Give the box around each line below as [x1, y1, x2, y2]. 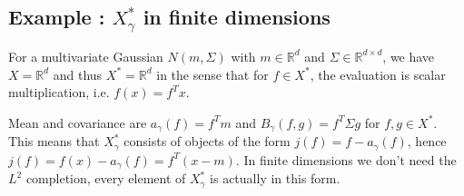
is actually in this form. [210, 169, 341, 188]
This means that [8, 132, 100, 151]
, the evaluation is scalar [310, 64, 446, 83]
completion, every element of [25, 169, 186, 188]
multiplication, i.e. [8, 83, 110, 102]
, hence [407, 132, 447, 151]
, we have [382, 46, 435, 65]
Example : [8, 3, 105, 31]
